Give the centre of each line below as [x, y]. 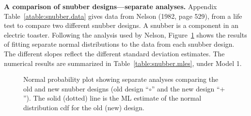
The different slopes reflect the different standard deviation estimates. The [114, 53]
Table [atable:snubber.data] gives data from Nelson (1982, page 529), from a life [123, 16]
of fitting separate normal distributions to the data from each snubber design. [119, 44]
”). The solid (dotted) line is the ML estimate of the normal [112, 98]
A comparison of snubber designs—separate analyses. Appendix [110, 6]
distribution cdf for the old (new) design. [84, 107]
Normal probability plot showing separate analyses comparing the [121, 79]
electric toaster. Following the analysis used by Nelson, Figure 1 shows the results [125, 34]
